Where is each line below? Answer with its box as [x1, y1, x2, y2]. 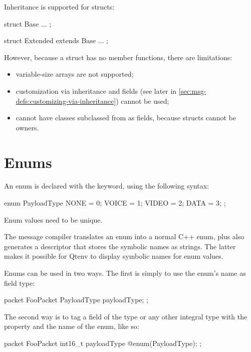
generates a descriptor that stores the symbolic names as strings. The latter [4, 241, 236, 251]
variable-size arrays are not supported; [16, 69, 134, 79]
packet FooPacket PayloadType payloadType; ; [4, 294, 148, 305]
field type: [4, 277, 35, 288]
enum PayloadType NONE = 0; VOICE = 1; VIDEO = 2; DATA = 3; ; [4, 198, 226, 208]
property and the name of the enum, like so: [4, 321, 139, 331]
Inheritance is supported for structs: [4, 2, 115, 12]
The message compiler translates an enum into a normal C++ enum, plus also [4, 231, 244, 242]
